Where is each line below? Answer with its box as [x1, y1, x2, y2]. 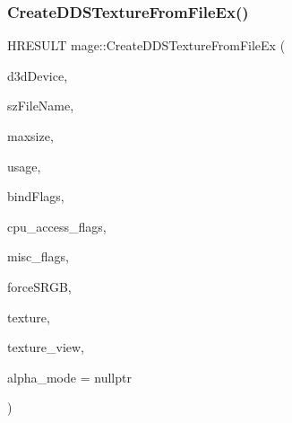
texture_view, [7, 338, 84, 357]
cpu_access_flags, [7, 216, 107, 235]
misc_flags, [7, 247, 69, 266]
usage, [7, 156, 41, 175]
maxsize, [7, 127, 54, 145]
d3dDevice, [7, 66, 68, 84]
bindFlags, [7, 187, 64, 206]
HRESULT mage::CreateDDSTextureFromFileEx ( [7, 36, 286, 55]
